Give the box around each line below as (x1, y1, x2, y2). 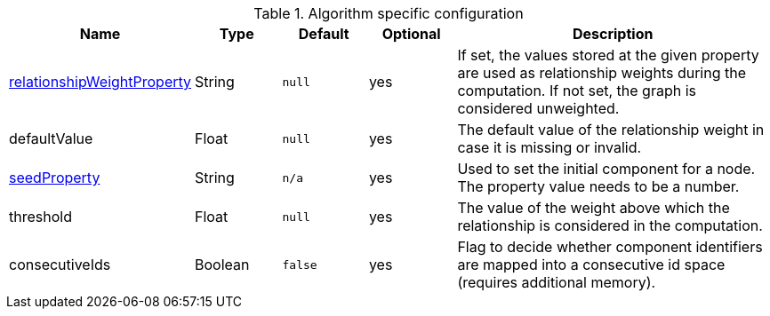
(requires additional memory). (457, 273, 656, 291)
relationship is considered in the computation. (457, 217, 763, 234)
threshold (9, 208, 72, 225)
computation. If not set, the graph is (457, 82, 696, 99)
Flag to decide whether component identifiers (457, 238, 763, 256)
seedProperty (9, 169, 100, 186)
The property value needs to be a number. (457, 178, 740, 195)
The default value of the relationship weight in (457, 121, 765, 138)
